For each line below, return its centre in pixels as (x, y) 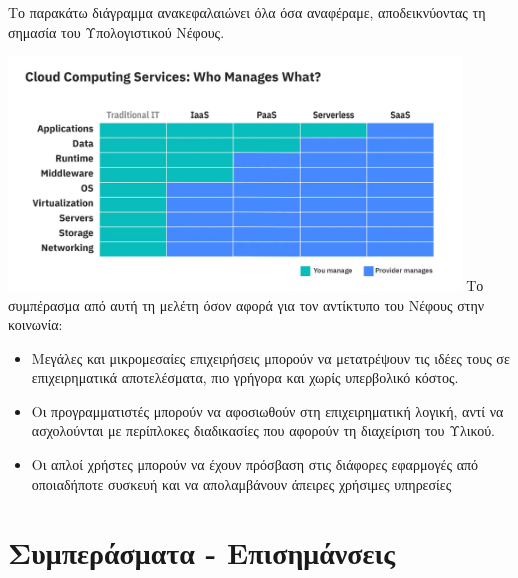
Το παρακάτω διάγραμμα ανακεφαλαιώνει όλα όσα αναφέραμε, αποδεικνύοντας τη (247, 12)
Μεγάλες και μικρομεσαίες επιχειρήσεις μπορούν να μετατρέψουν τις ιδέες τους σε (270, 357)
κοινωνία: (35, 324)
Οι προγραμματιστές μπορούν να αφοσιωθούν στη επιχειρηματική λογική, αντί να (267, 410)
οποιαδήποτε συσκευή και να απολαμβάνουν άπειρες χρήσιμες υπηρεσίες (241, 483)
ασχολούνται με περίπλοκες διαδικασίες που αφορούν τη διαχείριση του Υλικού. (263, 430)
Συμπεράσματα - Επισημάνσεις (202, 552)
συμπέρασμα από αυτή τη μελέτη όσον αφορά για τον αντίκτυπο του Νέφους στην (246, 304)
